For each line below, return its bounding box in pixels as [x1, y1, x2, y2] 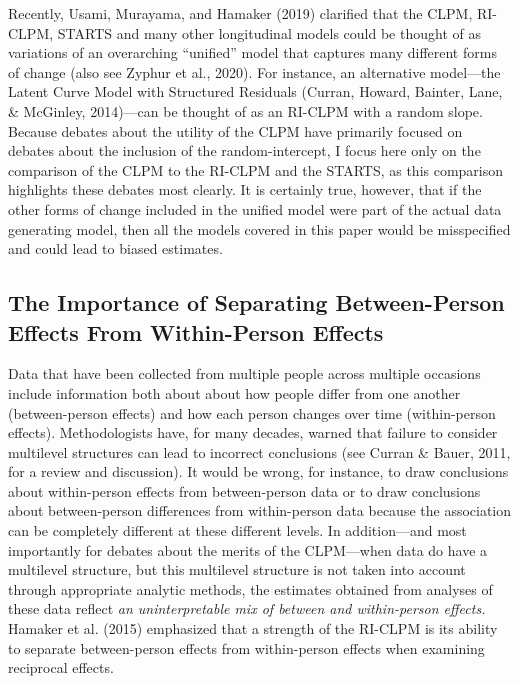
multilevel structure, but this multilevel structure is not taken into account [8, 559, 466, 580]
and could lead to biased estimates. [8, 238, 223, 259]
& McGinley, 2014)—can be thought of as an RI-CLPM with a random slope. [8, 100, 483, 121]
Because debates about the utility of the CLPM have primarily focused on [8, 120, 463, 141]
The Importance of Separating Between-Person [8, 287, 505, 318]
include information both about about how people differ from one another [8, 382, 461, 403]
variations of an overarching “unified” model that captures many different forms [8, 42, 497, 63]
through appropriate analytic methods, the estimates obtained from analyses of [8, 578, 493, 599]
